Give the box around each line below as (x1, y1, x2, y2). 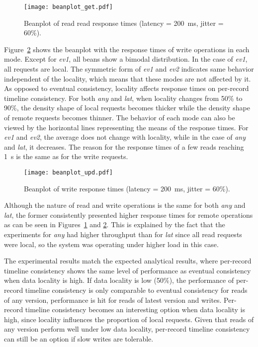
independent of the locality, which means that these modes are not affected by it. (4, 73, 251, 84)
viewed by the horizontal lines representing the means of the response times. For (4, 122, 249, 132)
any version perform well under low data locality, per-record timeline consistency (4, 324, 250, 334)
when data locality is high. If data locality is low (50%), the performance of (4, 275, 234, 285)
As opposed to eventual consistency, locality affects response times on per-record (4, 83, 249, 93)
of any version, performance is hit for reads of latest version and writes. (4, 294, 222, 305)
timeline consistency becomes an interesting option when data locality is (25, 304, 246, 315)
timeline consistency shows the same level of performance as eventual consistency (4, 265, 251, 275)
